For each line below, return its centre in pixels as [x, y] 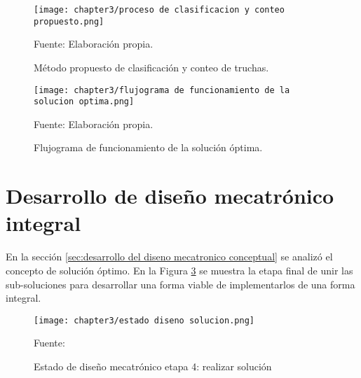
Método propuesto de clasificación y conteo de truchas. [151, 67]
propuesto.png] [69, 21]
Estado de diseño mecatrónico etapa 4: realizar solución [153, 366]
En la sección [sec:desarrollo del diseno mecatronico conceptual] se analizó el [169, 257]
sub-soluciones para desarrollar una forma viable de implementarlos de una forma [180, 284]
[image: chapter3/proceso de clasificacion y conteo [159, 10]
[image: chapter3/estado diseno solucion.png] [144, 320]
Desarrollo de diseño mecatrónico [170, 196]
